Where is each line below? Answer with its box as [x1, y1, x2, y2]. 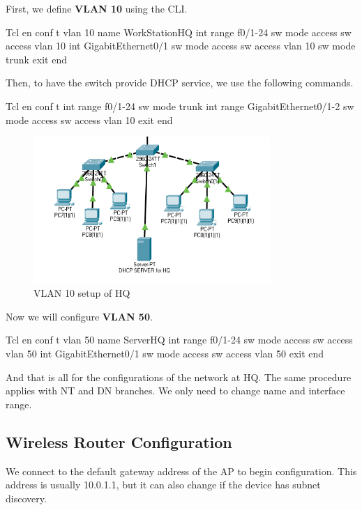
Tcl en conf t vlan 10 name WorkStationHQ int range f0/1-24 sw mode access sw [6, 24, 352, 39]
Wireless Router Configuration [6, 431, 232, 452]
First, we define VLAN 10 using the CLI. [6, 1, 188, 15]
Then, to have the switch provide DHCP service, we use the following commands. [6, 75, 354, 90]
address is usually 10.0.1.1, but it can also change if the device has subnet [6, 477, 321, 492]
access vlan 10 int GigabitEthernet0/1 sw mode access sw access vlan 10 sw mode [6, 38, 356, 53]
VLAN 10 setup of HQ [33, 286, 130, 300]
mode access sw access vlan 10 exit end [6, 112, 173, 127]
